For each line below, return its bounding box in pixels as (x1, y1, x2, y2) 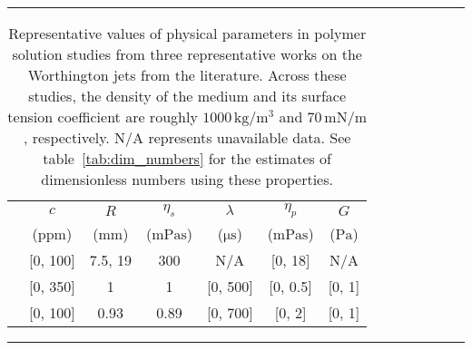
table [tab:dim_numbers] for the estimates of (43, 148, 332, 169)
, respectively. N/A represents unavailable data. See (23, 127, 351, 148)
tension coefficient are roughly (7, 106, 198, 127)
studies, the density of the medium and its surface (28, 85, 347, 106)
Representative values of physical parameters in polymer (8, 23, 367, 44)
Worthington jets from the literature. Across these (27, 64, 347, 85)
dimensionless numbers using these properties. (41, 169, 333, 190)
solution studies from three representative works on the (12, 44, 362, 64)
